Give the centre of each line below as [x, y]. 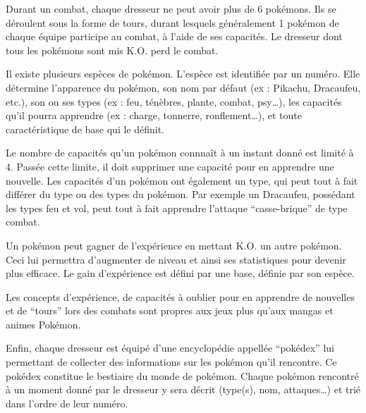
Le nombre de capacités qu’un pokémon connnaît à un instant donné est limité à [180, 153]
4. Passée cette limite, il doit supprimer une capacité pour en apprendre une [170, 166]
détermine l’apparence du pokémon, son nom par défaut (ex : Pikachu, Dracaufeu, [183, 87]
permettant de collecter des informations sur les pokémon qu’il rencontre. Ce [171, 362]
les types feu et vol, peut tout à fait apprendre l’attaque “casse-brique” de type [177, 208]
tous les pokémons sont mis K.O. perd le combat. [112, 50]
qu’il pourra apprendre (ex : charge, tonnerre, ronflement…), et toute [154, 115]
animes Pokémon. [43, 324]
